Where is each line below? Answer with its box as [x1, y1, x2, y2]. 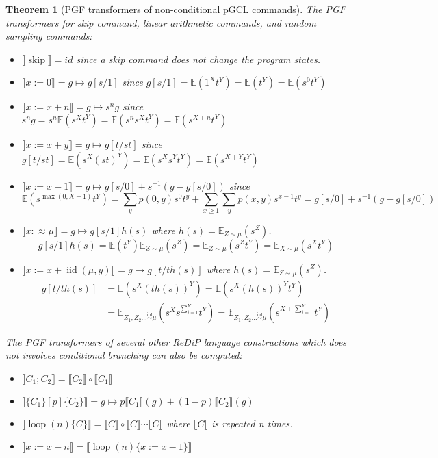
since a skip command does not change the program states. [76, 51, 321, 66]
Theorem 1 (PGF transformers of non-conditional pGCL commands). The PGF [5, 2, 346, 16]
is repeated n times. [211, 416, 293, 430]
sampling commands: [5, 29, 92, 43]
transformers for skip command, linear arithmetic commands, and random [5, 15, 316, 29]
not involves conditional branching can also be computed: [5, 348, 242, 362]
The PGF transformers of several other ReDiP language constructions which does [5, 334, 347, 348]
